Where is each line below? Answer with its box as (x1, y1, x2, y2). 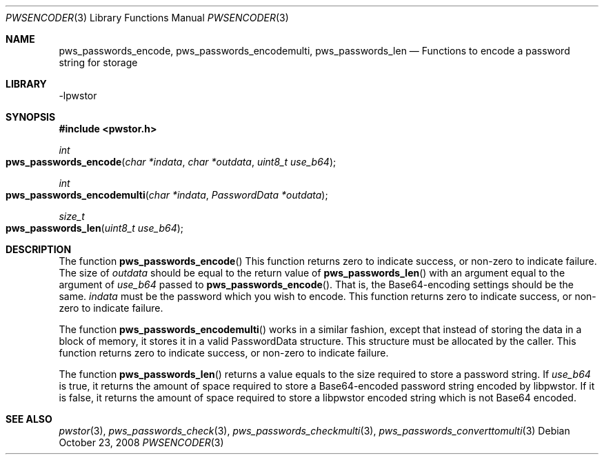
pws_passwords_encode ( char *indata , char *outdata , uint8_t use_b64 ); (6, 156, 336, 168)
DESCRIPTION (6, 243, 72, 255)
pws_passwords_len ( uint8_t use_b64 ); (6, 222, 184, 234)
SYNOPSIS (6, 111, 56, 123)
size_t (59, 210, 85, 222)
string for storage (59, 57, 138, 68)
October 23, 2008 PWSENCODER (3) (59, 437, 224, 448)
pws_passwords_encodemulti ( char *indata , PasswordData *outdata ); (6, 189, 328, 201)
